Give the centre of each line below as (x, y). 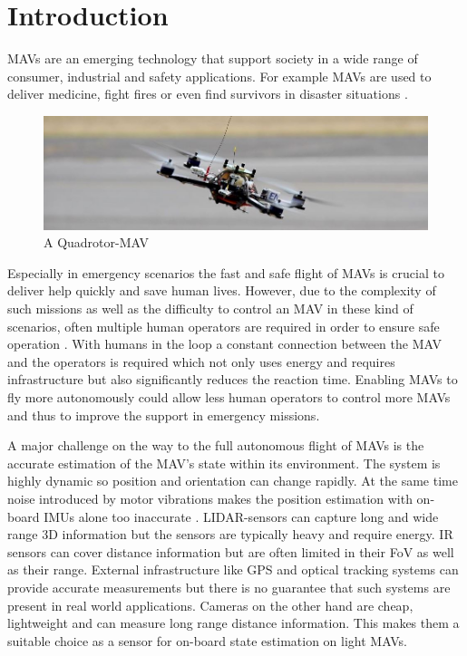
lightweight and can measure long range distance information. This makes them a (233, 623)
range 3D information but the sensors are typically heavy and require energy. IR (230, 534)
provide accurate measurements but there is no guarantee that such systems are (229, 587)
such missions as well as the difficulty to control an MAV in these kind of (210, 309)
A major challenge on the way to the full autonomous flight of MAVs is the (216, 445)
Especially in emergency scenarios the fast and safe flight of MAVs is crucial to (226, 272)
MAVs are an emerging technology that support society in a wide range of (213, 58)
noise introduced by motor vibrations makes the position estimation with (210, 498)
